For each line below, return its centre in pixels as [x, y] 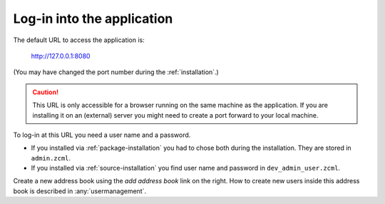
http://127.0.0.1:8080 [61, 56]
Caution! [46, 92]
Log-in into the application [93, 19]
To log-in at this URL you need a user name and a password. [102, 135]
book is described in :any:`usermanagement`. [79, 191]
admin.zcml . [51, 158]
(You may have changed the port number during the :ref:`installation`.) [116, 72]
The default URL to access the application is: [79, 40]
